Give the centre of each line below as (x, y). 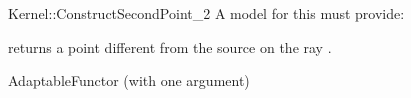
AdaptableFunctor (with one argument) (129, 80)
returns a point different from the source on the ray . (170, 46)
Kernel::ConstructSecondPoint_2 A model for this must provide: (206, 13)
